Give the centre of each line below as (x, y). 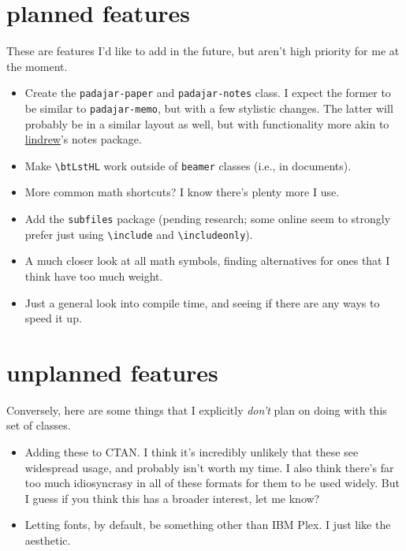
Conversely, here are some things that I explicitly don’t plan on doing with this (197, 410)
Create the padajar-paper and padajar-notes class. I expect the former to (208, 93)
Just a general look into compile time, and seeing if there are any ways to (202, 302)
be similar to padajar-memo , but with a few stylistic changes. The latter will (209, 108)
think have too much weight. (94, 275)
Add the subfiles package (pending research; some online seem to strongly (208, 219)
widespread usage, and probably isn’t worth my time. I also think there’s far (209, 467)
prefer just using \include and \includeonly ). (139, 234)
